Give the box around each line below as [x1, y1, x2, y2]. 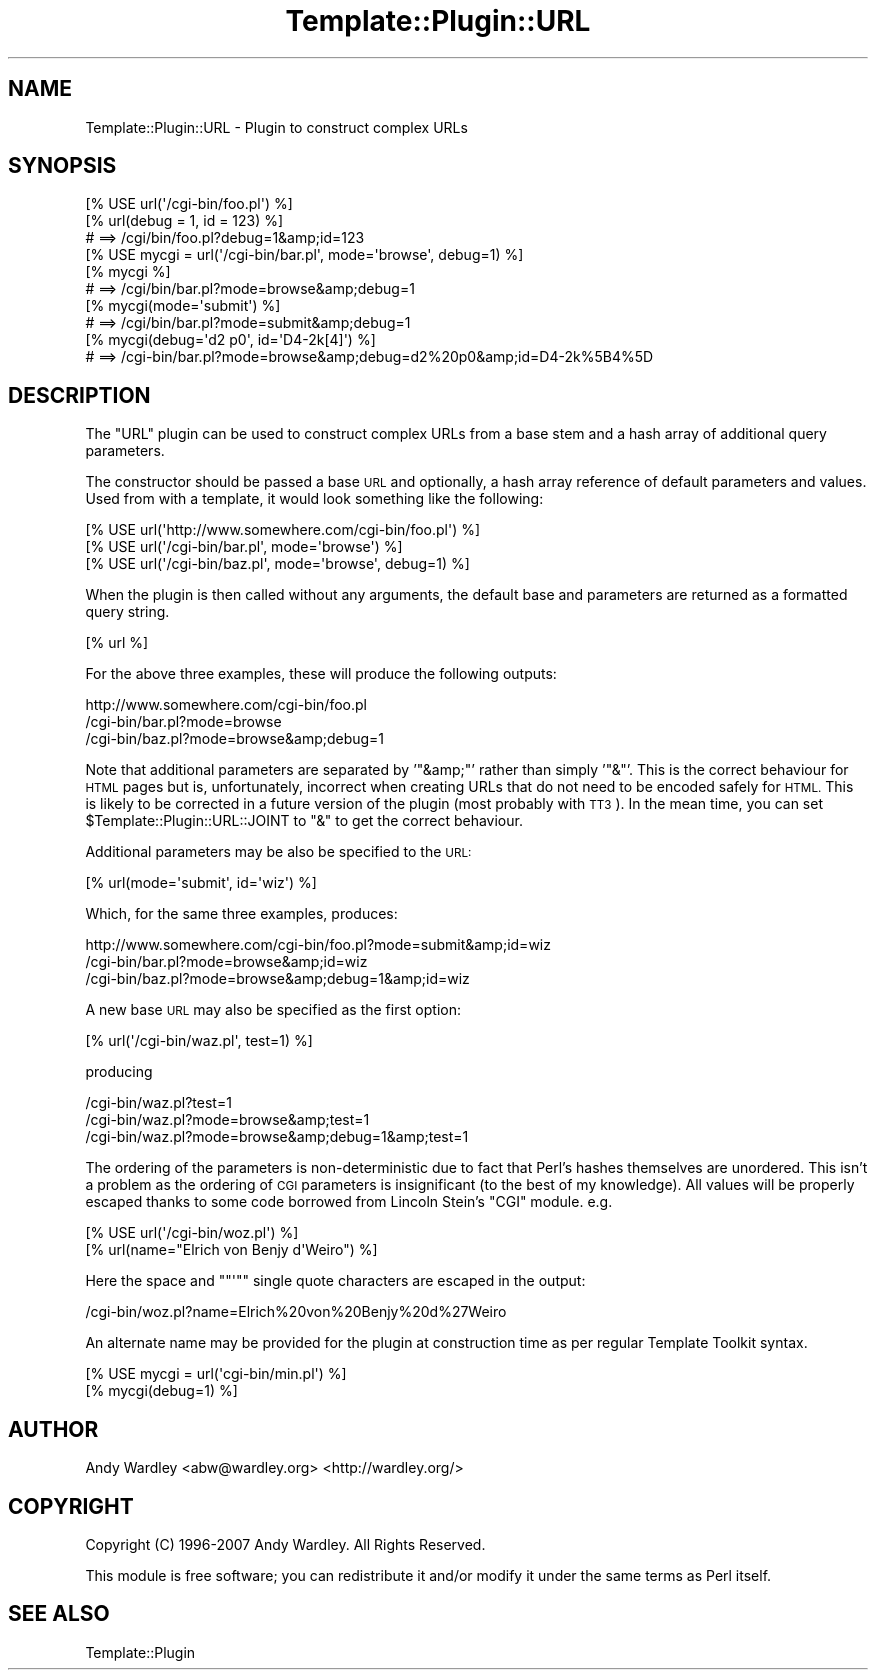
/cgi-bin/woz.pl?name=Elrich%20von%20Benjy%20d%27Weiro [85, 1303, 507, 1321]
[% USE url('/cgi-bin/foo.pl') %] [85, 195, 293, 213]
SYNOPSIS [8, 153, 117, 179]
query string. [85, 603, 170, 621]
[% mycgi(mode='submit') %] [85, 297, 281, 315]
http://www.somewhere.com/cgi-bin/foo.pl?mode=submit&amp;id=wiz [85, 936, 551, 954]
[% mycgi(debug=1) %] [85, 1382, 238, 1400]
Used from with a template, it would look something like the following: [85, 490, 544, 508]
